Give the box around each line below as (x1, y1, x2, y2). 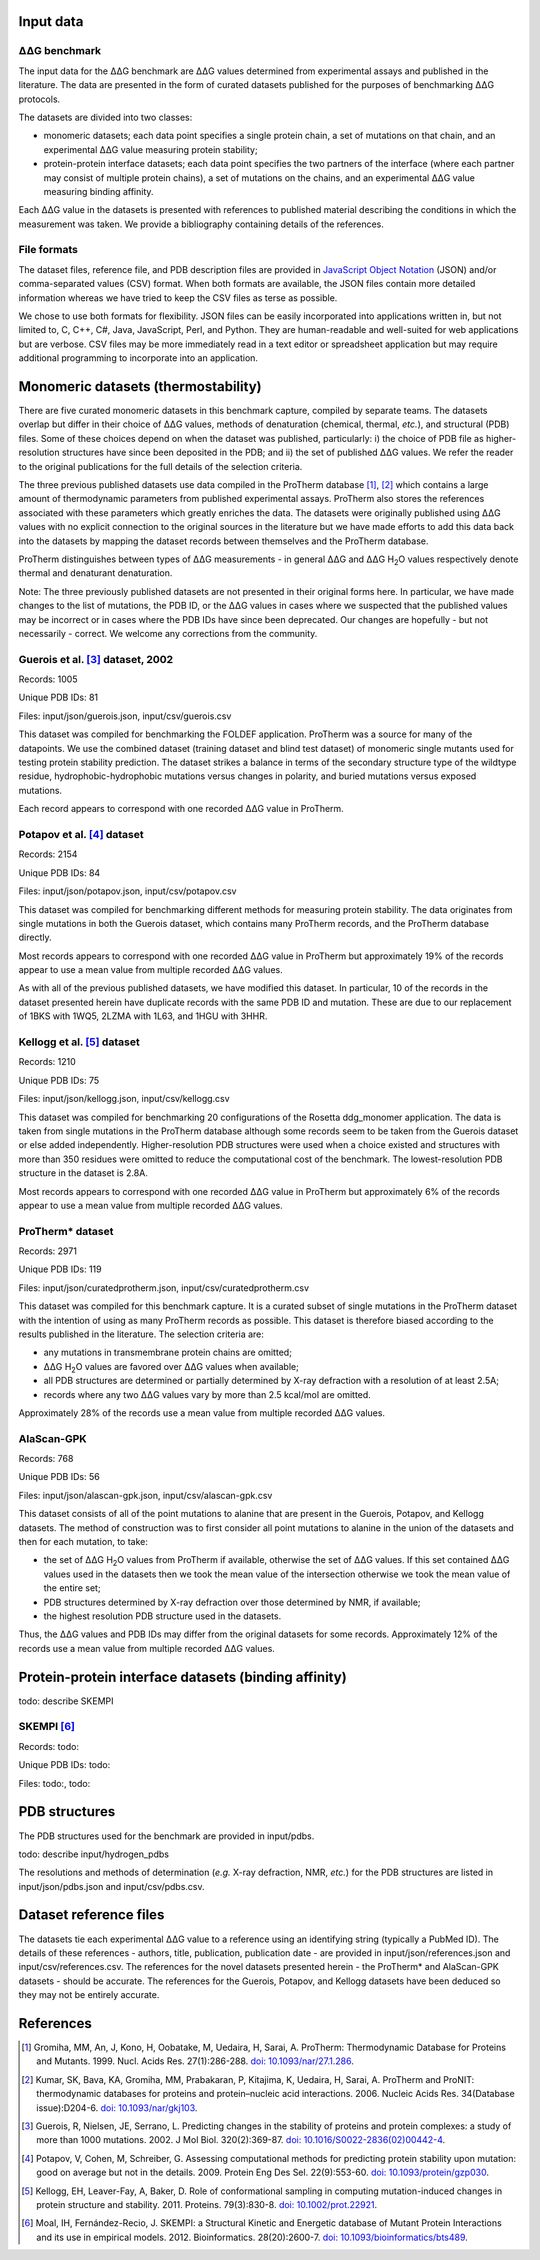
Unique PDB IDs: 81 (18, 691, 99, 704)
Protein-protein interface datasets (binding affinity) (18, 1668, 347, 1685)
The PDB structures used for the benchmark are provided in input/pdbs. (18, 1830, 315, 1842)
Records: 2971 (18, 1245, 77, 1257)
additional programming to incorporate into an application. (18, 352, 259, 364)
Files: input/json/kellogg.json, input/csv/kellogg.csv (18, 1093, 230, 1105)
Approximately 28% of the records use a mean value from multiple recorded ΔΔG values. (18, 1406, 385, 1419)
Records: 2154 (18, 848, 78, 860)
